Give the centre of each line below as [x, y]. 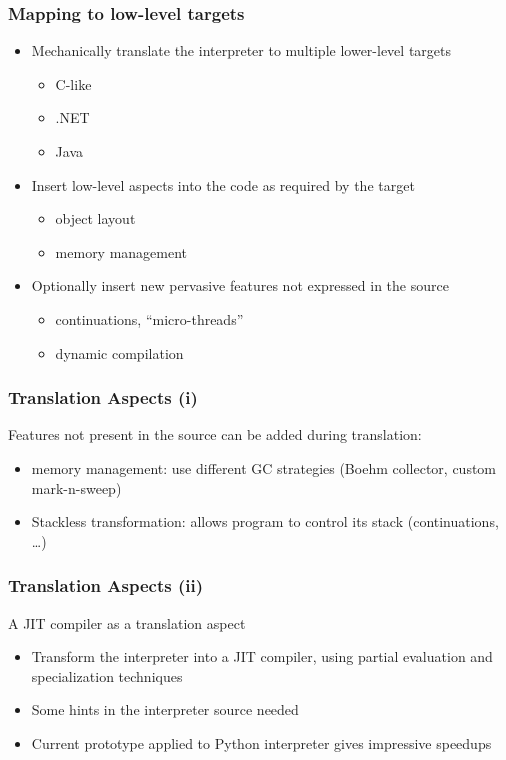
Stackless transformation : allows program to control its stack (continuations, [265, 521]
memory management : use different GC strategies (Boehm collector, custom [264, 467]
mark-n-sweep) [76, 487]
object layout [95, 218]
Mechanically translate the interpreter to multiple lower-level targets [241, 50]
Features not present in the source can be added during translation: [215, 434]
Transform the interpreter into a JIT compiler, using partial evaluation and [262, 656]
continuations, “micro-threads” [149, 318]
